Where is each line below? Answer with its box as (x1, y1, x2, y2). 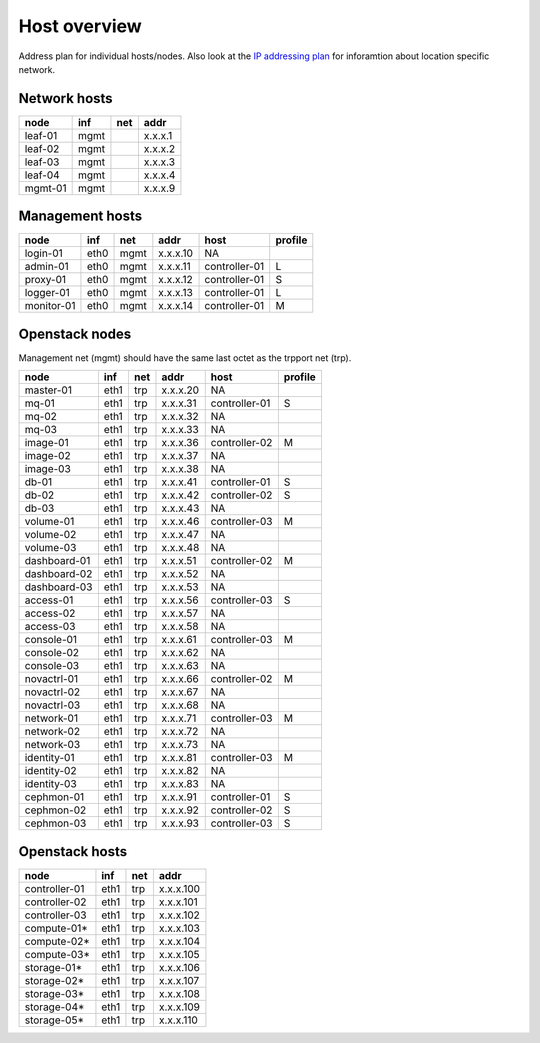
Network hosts (18, 90, 114, 107)
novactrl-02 (24, 685, 81, 699)
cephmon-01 (24, 790, 85, 804)
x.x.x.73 (161, 738, 199, 752)
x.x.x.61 (161, 633, 197, 647)
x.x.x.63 (161, 659, 199, 673)
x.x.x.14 (158, 299, 194, 313)
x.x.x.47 (161, 528, 199, 542)
